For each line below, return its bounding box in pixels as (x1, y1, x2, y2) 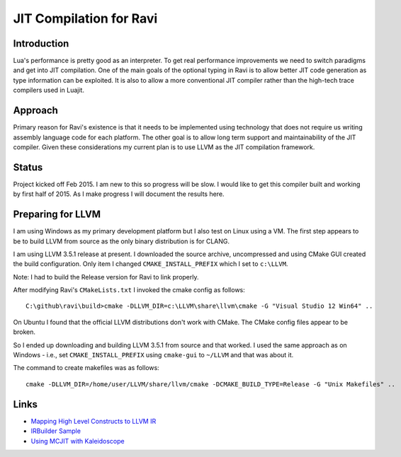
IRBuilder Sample (30, 427, 81, 435)
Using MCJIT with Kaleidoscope (30, 436, 125, 445)
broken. (13, 328, 35, 336)
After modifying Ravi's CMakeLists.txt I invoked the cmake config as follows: (13, 286, 246, 294)
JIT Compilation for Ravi (13, 11, 158, 26)
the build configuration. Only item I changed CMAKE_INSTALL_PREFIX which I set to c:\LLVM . (13, 260, 288, 268)
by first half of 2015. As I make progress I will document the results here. (13, 190, 225, 198)
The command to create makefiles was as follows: (13, 364, 159, 372)
